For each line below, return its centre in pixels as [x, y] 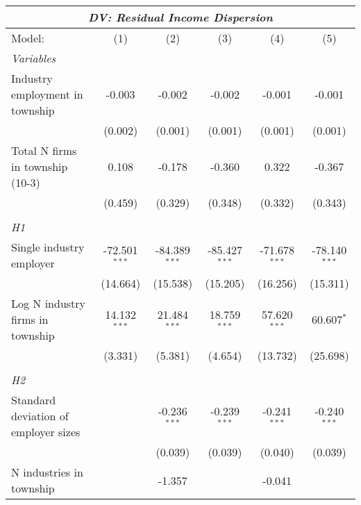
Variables [34, 58]
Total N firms [44, 150]
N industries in [47, 472]
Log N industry [49, 303]
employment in [47, 94]
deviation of [40, 416]
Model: [28, 38]
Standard [34, 400]
